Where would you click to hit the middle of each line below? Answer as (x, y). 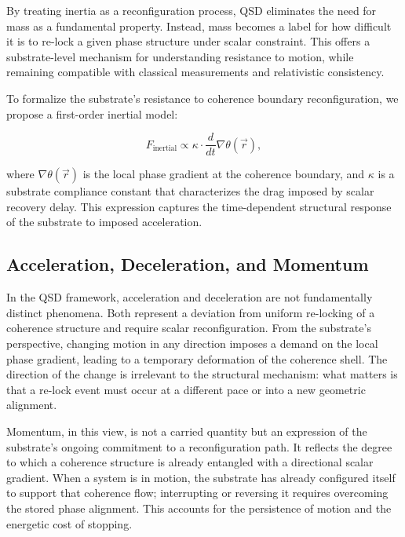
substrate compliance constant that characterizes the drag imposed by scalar (190, 191)
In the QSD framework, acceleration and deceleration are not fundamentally (190, 297)
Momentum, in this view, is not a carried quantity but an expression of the (187, 431)
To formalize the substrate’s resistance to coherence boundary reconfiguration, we (202, 98)
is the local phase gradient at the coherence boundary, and (224, 174)
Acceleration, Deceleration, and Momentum (188, 264)
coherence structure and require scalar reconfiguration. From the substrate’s (189, 328)
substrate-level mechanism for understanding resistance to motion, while (180, 56)
